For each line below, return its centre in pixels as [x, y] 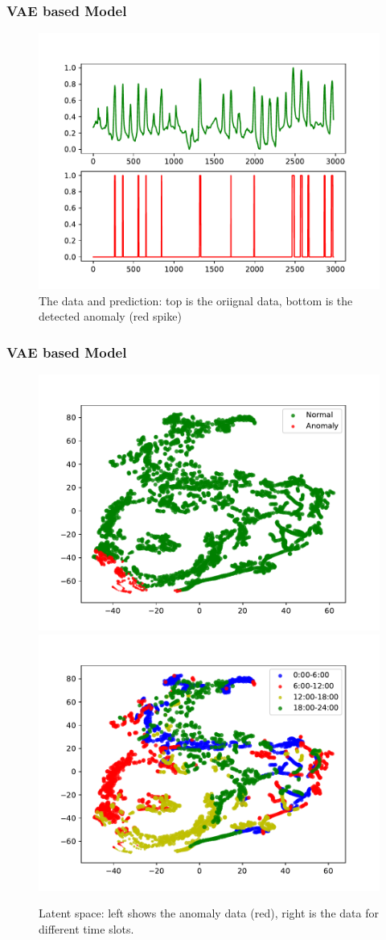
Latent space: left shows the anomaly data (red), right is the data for [209, 913]
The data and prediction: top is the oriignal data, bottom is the [196, 300]
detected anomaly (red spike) [110, 316]
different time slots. [86, 929]
